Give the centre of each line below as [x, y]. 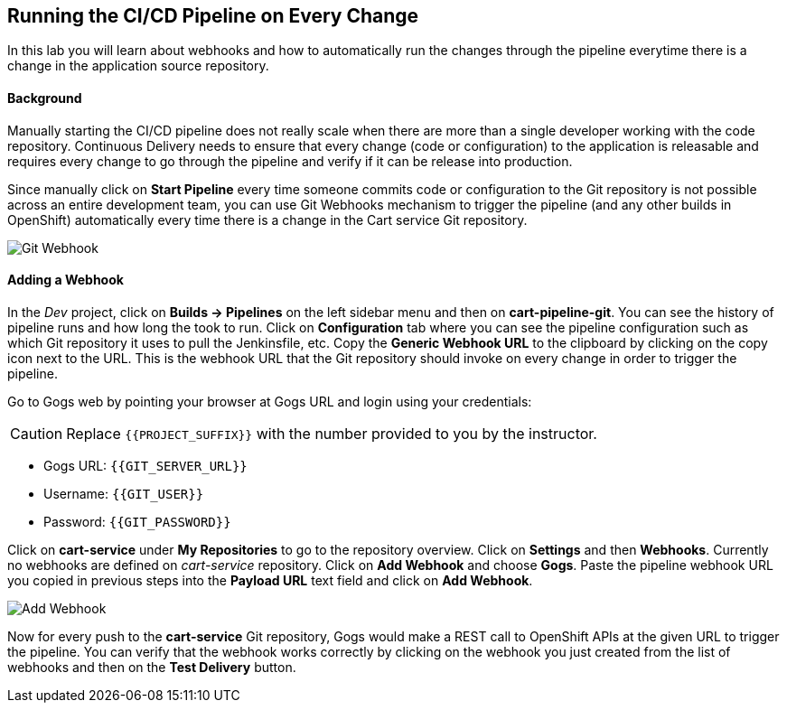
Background [45, 98]
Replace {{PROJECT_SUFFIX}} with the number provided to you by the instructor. [332, 433]
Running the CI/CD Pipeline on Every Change [213, 16]
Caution [37, 433]
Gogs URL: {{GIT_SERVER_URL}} [145, 465]
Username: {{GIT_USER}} [124, 493]
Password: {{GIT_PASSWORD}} [137, 521]
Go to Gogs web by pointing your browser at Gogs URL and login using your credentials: [270, 401]
